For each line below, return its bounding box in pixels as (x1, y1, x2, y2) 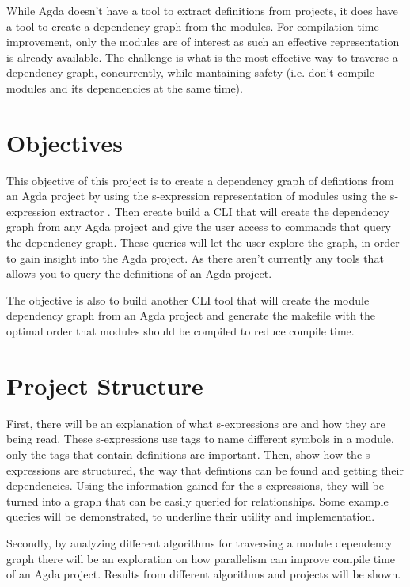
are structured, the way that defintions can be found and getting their (63, 461, 404, 478)
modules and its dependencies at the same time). (6, 79, 243, 96)
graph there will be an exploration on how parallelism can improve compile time (6, 550, 396, 566)
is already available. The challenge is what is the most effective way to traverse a (6, 48, 398, 65)
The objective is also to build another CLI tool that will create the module (6, 291, 370, 308)
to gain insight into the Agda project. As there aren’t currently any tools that (6, 249, 384, 266)
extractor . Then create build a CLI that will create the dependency (59, 203, 389, 219)
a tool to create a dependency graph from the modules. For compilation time (6, 17, 379, 34)
